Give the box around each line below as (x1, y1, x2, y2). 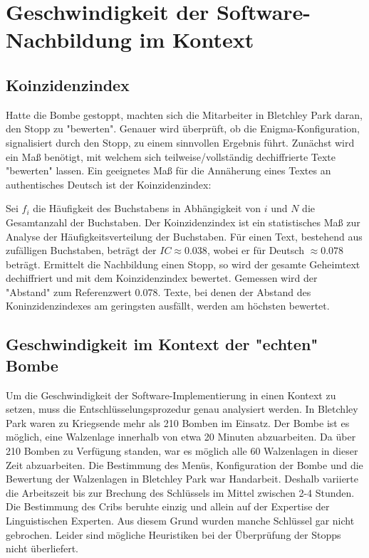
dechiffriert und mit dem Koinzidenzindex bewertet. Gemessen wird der (6, 270, 318, 285)
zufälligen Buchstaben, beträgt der (6, 243, 157, 258)
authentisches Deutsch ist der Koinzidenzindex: (6, 177, 212, 191)
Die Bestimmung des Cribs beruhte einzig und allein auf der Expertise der (6, 499, 330, 514)
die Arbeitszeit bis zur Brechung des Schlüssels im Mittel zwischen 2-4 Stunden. (6, 485, 355, 500)
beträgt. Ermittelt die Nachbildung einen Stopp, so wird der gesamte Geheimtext (6, 256, 360, 271)
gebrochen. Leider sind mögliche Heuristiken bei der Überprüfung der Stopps (6, 527, 341, 542)
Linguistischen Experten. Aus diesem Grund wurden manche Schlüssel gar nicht (6, 513, 355, 528)
